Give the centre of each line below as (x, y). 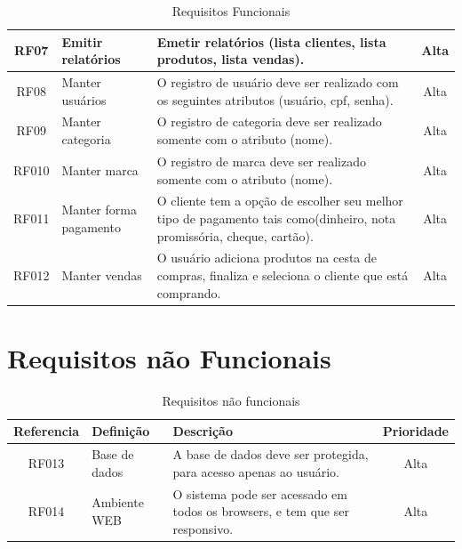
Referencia (47, 431)
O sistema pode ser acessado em (260, 493)
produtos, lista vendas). (231, 59)
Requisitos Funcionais (231, 11)
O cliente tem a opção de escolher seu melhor (280, 201)
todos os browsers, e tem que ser (261, 511)
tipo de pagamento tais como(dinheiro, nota (276, 218)
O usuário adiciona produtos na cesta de (267, 258)
